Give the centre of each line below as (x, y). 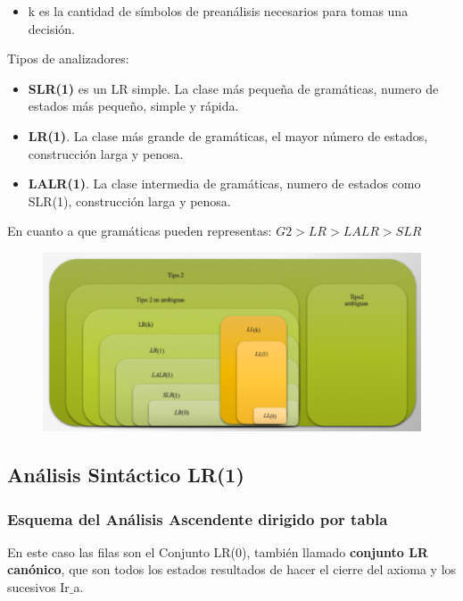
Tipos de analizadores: (68, 58)
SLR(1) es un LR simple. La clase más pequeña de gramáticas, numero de (233, 88)
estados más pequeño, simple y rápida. (133, 106)
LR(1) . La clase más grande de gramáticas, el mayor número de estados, (228, 135)
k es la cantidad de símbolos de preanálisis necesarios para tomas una (218, 11)
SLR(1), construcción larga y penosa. (129, 200)
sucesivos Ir (38, 587)
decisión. (51, 28)
